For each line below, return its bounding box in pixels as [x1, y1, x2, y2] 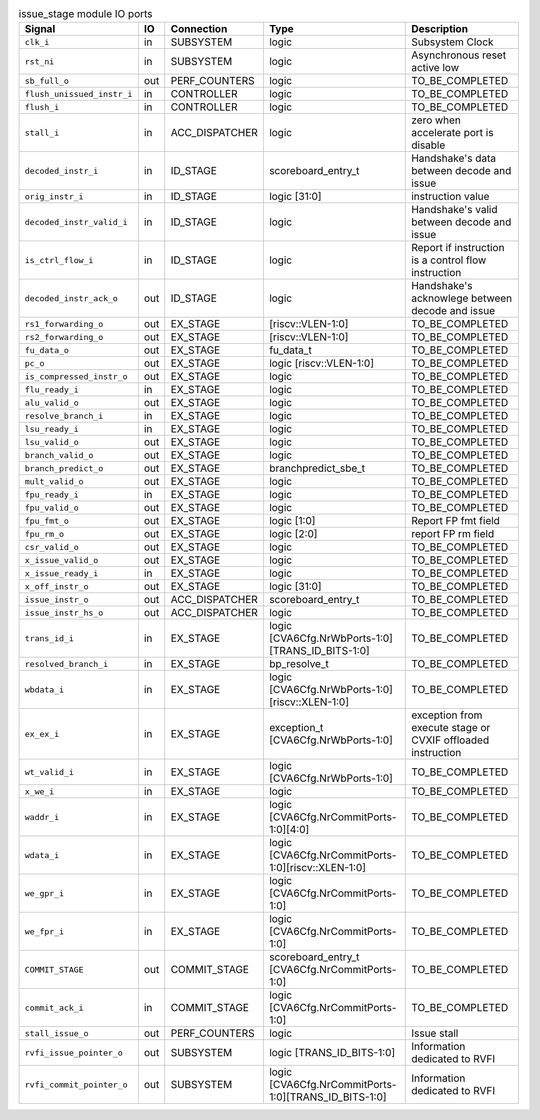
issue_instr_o [24, 594, 89, 605]
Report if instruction [411, 241, 505, 255]
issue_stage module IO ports [18, 7, 154, 21]
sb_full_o [24, 75, 70, 86]
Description [411, 22, 469, 36]
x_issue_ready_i [24, 568, 99, 579]
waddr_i [24, 811, 60, 822]
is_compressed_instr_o [24, 371, 129, 382]
